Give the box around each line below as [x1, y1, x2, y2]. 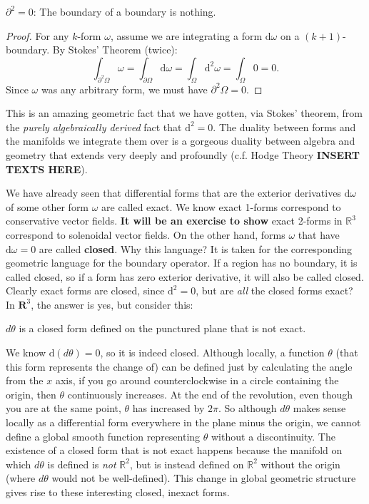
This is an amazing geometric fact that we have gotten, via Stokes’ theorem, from [6, 106, 363, 120]
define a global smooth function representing [6, 428, 201, 443]
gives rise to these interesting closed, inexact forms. [6, 485, 230, 500]
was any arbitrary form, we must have [41, 81, 208, 96]
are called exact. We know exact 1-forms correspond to [101, 199, 341, 214]
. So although [218, 401, 277, 416]
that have [298, 227, 340, 242]
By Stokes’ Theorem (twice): [52, 42, 178, 57]
